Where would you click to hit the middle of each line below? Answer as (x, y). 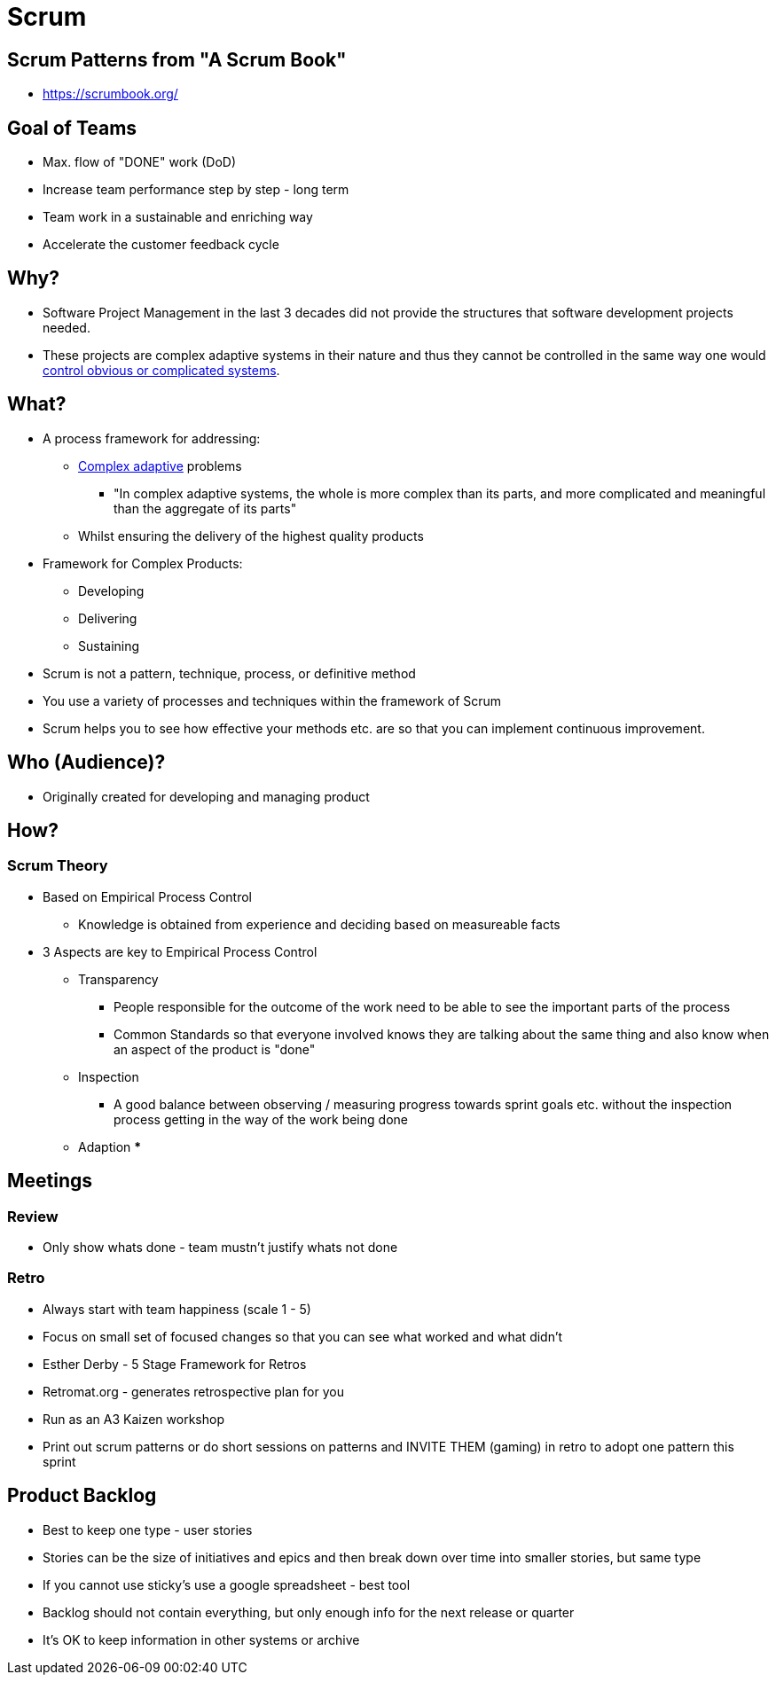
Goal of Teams (72, 128)
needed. (67, 327)
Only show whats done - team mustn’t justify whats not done (220, 1247)
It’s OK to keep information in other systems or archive (201, 1639)
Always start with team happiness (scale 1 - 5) (177, 1309)
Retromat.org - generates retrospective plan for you (193, 1391)
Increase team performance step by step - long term (196, 190)
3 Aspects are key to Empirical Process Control (180, 951)
